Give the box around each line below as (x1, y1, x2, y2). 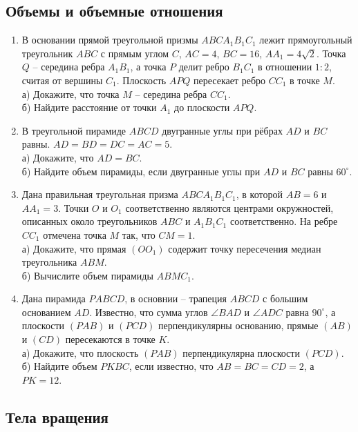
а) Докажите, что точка (21, 86, 120, 101)
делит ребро (178, 59, 229, 74)
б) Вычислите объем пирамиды (21, 268, 153, 282)
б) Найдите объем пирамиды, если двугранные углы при (21, 164, 261, 178)
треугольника (21, 255, 77, 269)
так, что (122, 227, 156, 242)
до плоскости (174, 100, 230, 115)
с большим (263, 291, 308, 306)
